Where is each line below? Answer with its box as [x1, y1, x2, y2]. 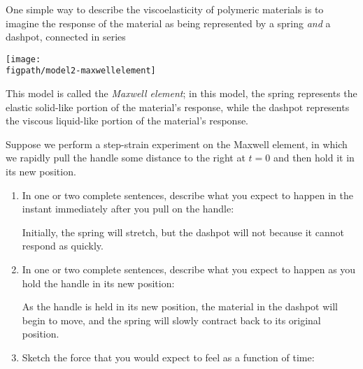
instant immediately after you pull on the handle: [22, 201, 234, 216]
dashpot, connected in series [6, 29, 126, 44]
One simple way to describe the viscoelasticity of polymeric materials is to [6, 2, 324, 16]
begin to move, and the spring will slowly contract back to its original [22, 312, 321, 327]
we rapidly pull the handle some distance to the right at [6, 150, 245, 165]
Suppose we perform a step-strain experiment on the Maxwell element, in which [6, 136, 348, 151]
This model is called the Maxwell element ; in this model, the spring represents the [6, 86, 357, 101]
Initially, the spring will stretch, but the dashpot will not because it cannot [22, 224, 344, 239]
